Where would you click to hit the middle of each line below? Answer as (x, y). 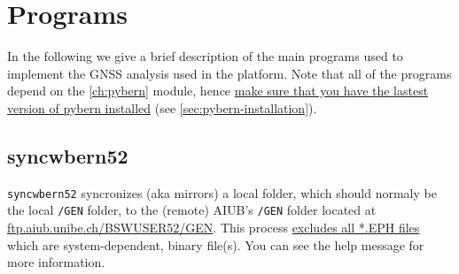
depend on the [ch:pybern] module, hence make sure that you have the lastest (218, 91)
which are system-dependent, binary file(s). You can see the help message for (216, 244)
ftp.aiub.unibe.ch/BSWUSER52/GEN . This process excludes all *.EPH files (214, 228)
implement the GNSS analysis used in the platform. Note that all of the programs (229, 73)
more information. (56, 262)
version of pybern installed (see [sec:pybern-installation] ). (162, 107)
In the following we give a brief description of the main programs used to (205, 56)
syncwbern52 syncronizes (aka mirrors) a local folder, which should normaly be (222, 192)
